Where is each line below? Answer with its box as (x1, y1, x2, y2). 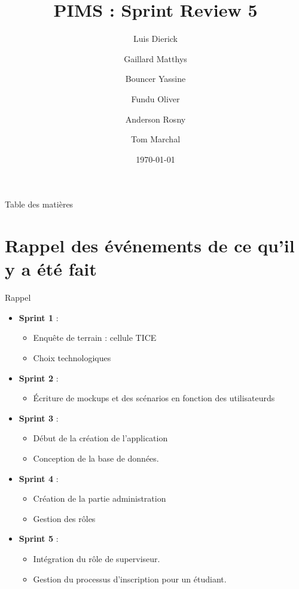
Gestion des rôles (33, 512, 96, 524)
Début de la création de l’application (33, 432, 168, 444)
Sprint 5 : (19, 532, 59, 545)
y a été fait (5, 257, 97, 281)
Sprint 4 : (19, 472, 59, 484)
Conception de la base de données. (33, 451, 159, 464)
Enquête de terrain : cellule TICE (33, 331, 157, 344)
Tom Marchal (130, 133, 181, 145)
